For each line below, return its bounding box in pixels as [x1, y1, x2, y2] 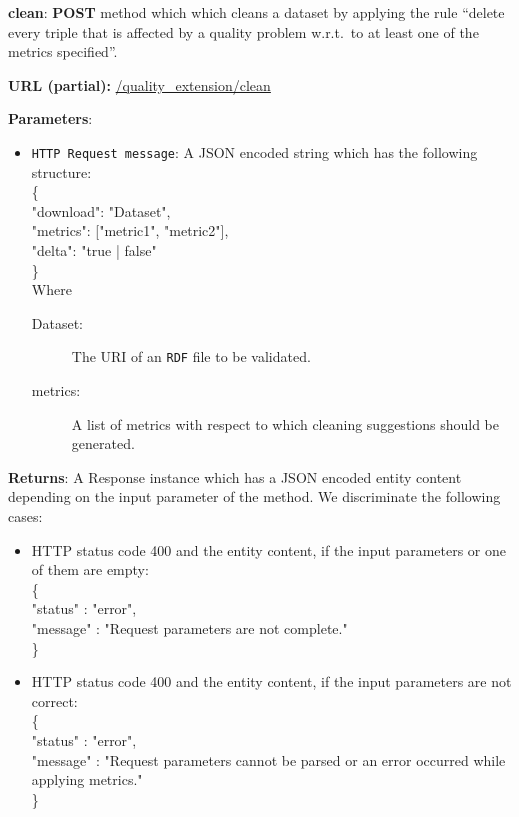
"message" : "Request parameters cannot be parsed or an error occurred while [31, 749, 506, 770]
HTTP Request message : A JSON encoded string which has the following [31, 141, 478, 162]
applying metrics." [31, 769, 143, 790]
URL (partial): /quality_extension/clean [8, 74, 271, 95]
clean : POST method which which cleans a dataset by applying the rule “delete [8, 2, 505, 22]
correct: [31, 690, 78, 711]
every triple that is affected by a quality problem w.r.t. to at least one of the [8, 21, 479, 42]
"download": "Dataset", [31, 200, 171, 221]
